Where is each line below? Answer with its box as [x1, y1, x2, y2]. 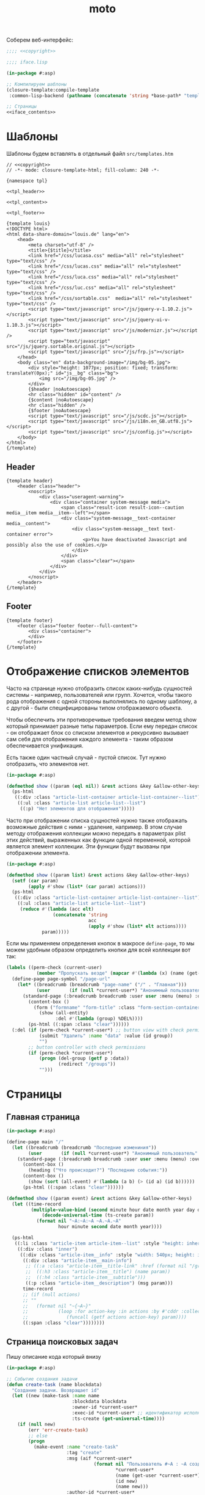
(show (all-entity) [38, 1010, 88, 1016]
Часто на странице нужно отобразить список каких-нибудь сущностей [6, 685, 192, 692]
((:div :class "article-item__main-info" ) [22, 1257, 132, 1264]
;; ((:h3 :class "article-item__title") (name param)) [25, 1269, 171, 1275]
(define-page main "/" [6, 1138, 64, 1145]
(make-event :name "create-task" [33, 1444, 119, 1450]
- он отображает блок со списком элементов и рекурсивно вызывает [6, 729, 189, 736]
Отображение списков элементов [6, 664, 190, 678]
